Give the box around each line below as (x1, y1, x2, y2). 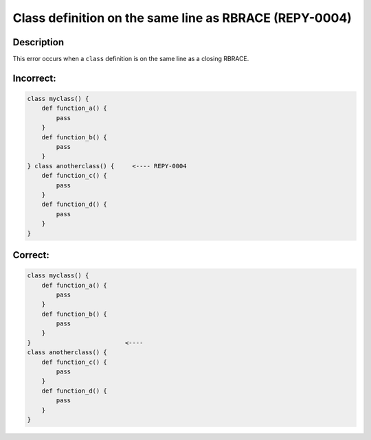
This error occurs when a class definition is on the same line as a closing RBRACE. (12, 55, 249, 63)
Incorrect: (12, 72, 56, 84)
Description (12, 36, 65, 48)
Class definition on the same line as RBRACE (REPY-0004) (12, 10, 352, 25)
